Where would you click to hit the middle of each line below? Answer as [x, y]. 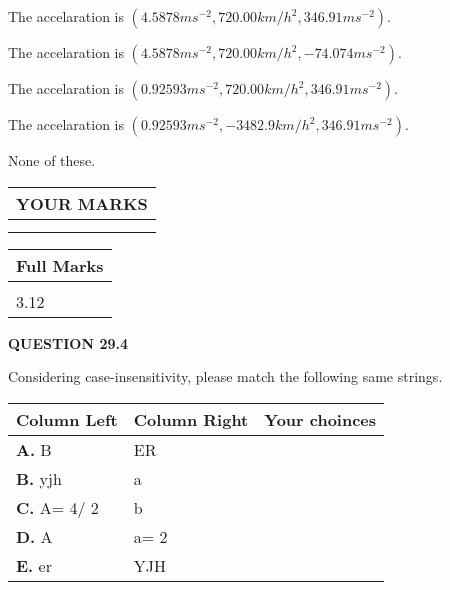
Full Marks [60, 265]
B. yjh [39, 478]
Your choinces [320, 419]
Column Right [191, 419]
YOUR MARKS [82, 203]
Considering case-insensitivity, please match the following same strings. [225, 376]
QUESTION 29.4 [68, 342]
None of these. [52, 160]
